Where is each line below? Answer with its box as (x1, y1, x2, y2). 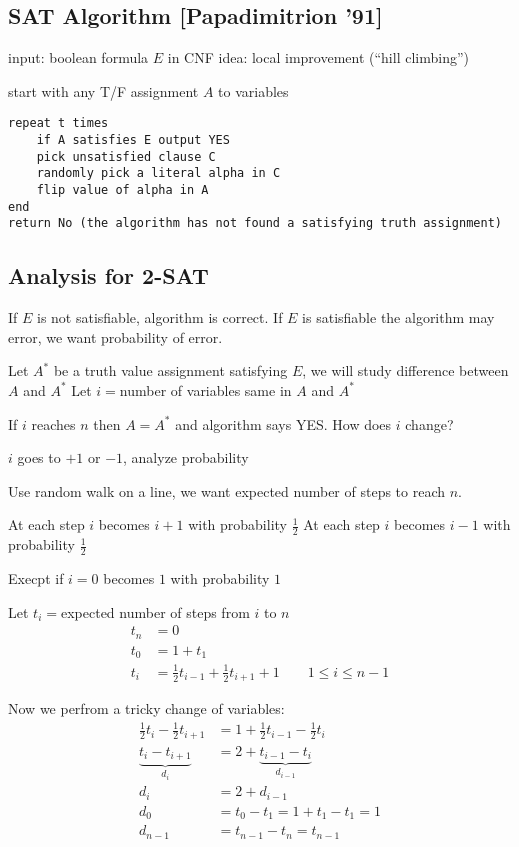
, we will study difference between (302, 360, 509, 381)
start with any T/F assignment (8, 80, 199, 101)
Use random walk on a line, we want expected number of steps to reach (8, 480, 446, 501)
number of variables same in (119, 379, 292, 400)
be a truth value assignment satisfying (53, 360, 288, 381)
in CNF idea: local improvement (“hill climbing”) (167, 47, 469, 68)
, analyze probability (123, 447, 249, 468)
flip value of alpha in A (36, 183, 209, 198)
